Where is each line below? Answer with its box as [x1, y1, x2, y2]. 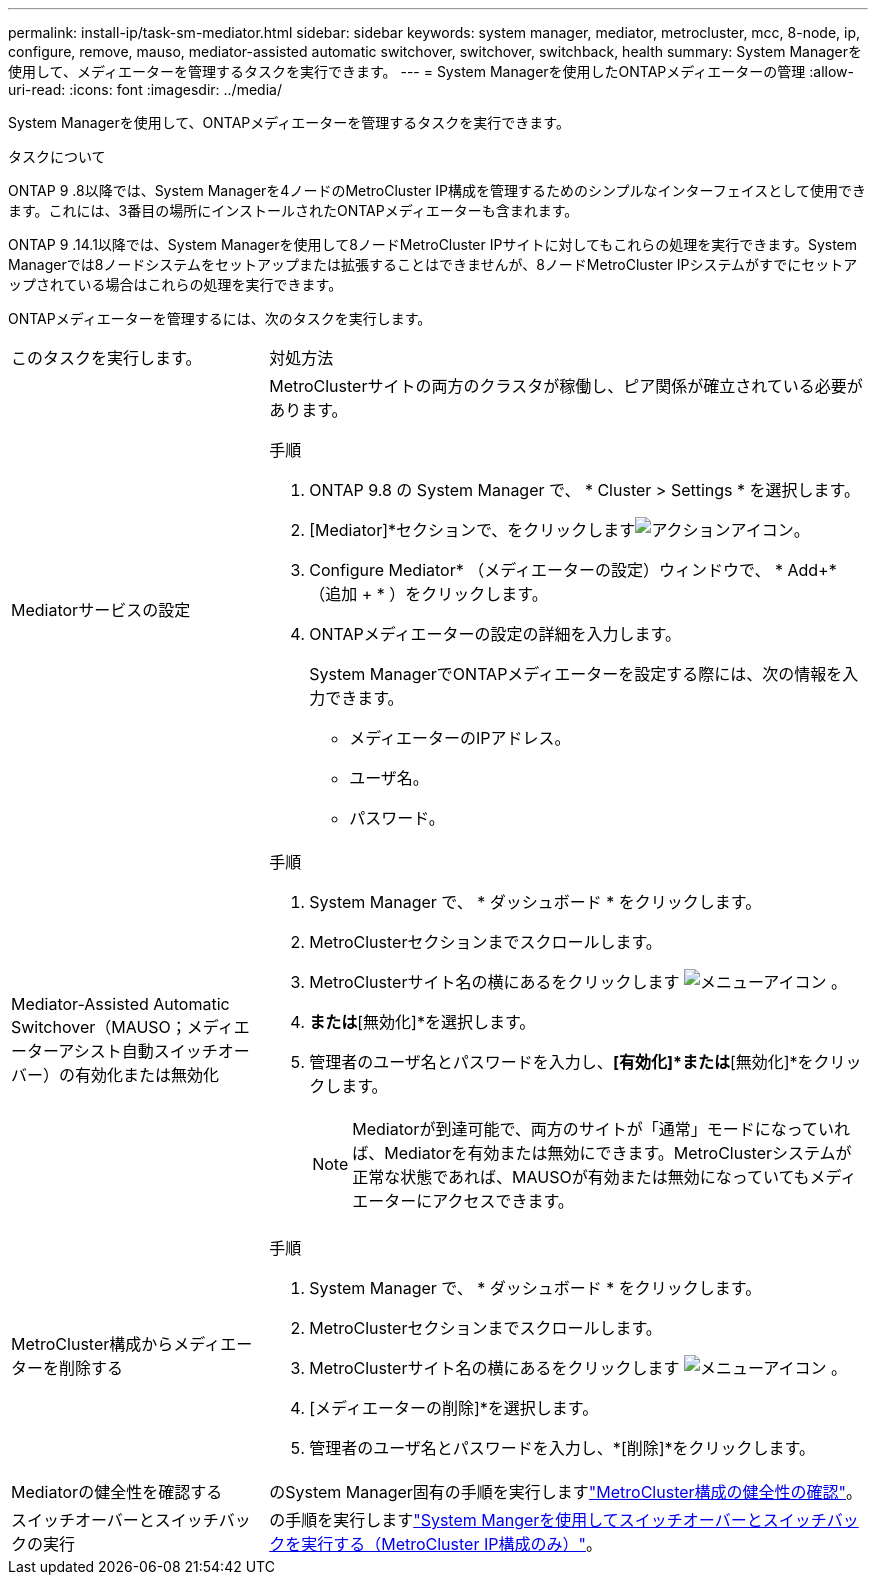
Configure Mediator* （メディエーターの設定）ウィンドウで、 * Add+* [309, 560, 837, 580]
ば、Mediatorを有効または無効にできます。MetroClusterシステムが [352, 1143, 852, 1163]
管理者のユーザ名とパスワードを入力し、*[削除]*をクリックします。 [309, 1438, 815, 1458]
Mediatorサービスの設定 [11, 600, 191, 620]
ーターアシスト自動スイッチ [11, 1041, 218, 1061]
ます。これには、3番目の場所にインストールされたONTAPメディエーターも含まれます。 [8, 202, 579, 219]
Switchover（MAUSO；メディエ [11, 1017, 250, 1037]
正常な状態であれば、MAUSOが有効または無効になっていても [352, 1167, 810, 1187]
